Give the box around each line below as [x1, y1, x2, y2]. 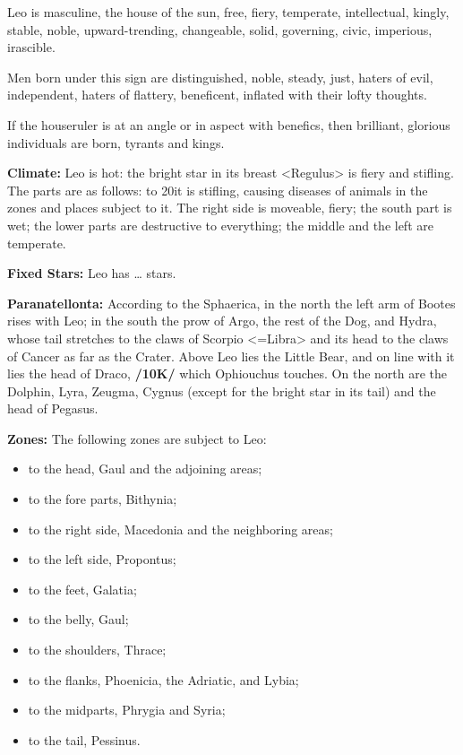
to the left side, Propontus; [28, 550, 176, 568]
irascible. [7, 38, 56, 56]
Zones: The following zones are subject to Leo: [7, 429, 267, 447]
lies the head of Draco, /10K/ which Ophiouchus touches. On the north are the [7, 364, 448, 383]
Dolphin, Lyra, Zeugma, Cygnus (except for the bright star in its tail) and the [7, 381, 436, 400]
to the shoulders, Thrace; [28, 640, 167, 659]
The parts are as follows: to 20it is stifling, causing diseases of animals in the [7, 180, 428, 199]
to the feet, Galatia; [28, 579, 137, 598]
